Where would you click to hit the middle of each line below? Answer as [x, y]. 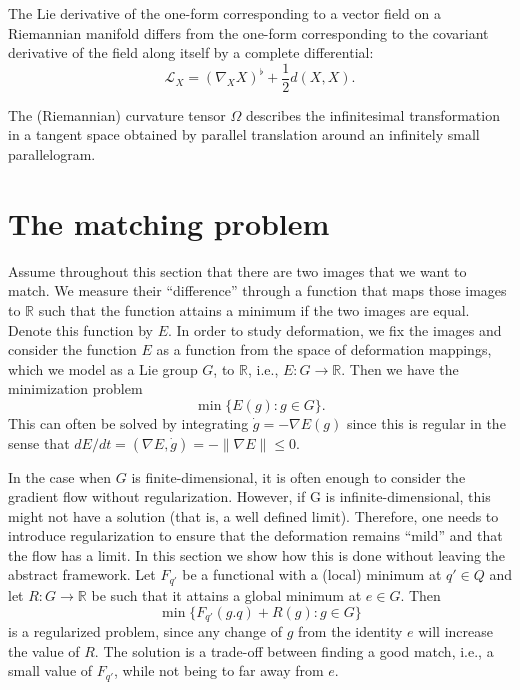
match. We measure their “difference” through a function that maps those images [257, 290]
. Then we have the [400, 368]
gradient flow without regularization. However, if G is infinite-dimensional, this [249, 496]
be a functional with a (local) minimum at [312, 574]
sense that [39, 442]
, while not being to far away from [218, 670]
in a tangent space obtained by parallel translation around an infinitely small [244, 134]
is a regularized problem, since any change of [145, 630]
